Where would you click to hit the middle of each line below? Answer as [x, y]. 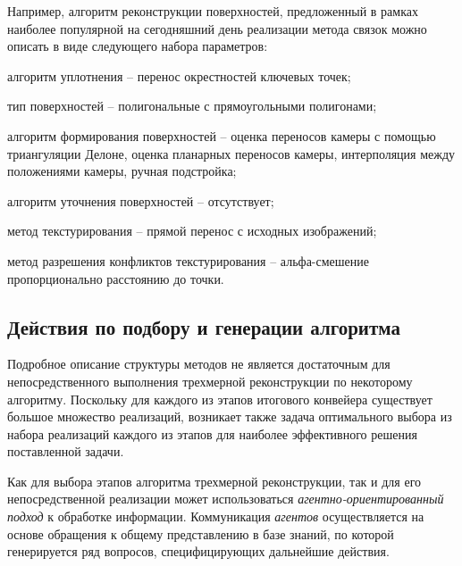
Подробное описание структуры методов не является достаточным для [199, 364]
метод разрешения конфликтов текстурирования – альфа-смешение [188, 260]
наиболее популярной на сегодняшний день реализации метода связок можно [217, 28]
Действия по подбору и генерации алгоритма [204, 326]
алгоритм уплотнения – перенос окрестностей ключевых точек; [179, 75]
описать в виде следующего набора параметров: [138, 46]
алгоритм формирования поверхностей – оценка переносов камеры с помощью [222, 135]
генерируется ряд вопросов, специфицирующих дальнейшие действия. [198, 551]
